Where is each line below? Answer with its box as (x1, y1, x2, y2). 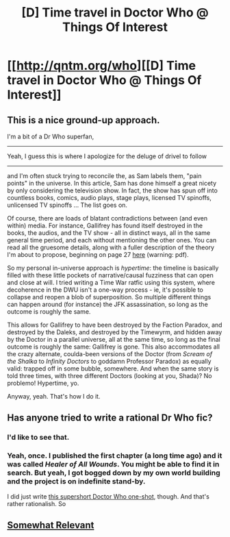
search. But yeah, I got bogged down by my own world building (7, 468, 220, 477)
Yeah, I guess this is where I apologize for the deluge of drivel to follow (7, 152, 207, 160)
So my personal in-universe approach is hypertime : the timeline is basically (7, 264, 219, 272)
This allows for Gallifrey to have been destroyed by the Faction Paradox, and (7, 321, 222, 329)
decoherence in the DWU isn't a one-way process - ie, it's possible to (7, 286, 204, 294)
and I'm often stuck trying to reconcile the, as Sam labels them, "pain (7, 172, 202, 179)
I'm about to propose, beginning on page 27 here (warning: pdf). (7, 251, 190, 258)
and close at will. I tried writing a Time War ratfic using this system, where (7, 279, 216, 286)
